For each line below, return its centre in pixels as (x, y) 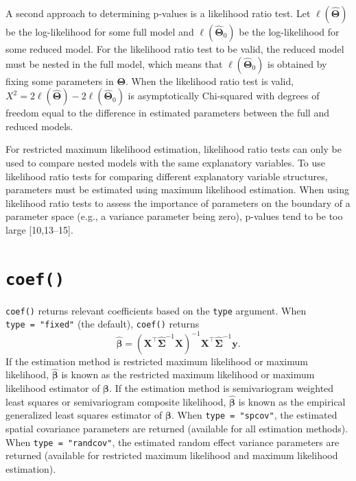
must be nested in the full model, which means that (114, 63)
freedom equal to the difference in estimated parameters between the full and (167, 113)
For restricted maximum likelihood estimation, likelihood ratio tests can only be (174, 149)
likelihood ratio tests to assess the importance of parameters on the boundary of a (178, 202)
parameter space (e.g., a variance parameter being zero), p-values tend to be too (174, 216)
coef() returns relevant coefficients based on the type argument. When (156, 310)
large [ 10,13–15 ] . (39, 229)
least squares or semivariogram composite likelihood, (116, 401)
